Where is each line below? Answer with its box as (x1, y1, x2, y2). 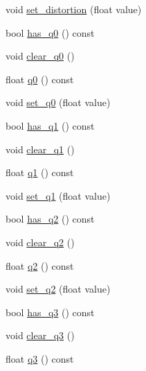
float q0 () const (6, 71, 74, 86)
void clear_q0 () (6, 49, 75, 63)
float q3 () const (6, 351, 74, 365)
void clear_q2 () (6, 234, 75, 249)
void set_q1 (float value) (6, 188, 111, 202)
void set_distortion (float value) (6, 2, 142, 16)
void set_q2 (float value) (6, 282, 111, 296)
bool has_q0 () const (6, 25, 95, 40)
